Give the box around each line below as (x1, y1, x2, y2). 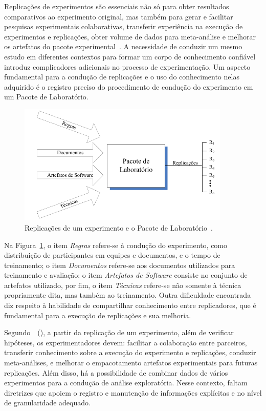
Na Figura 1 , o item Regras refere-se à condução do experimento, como (4, 239, 228, 250)
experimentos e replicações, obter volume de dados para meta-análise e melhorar (4, 31, 256, 42)
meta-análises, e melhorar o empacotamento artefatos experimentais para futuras (4, 357, 258, 368)
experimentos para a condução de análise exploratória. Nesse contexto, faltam (4, 377, 248, 388)
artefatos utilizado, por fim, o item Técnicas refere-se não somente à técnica (4, 279, 241, 290)
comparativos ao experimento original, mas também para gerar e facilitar (4, 11, 233, 22)
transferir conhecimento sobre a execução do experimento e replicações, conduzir (4, 347, 256, 358)
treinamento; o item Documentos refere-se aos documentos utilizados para (4, 259, 235, 270)
